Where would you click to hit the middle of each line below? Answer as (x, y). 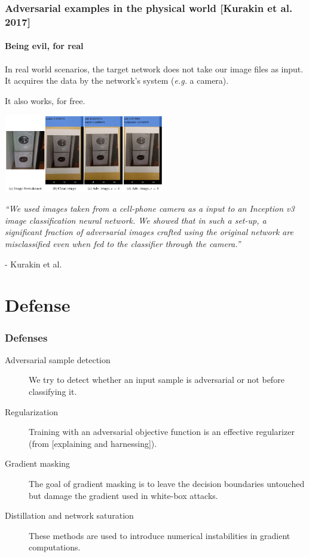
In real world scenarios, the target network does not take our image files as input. (154, 69)
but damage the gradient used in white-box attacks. (123, 495)
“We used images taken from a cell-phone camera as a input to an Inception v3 (150, 209)
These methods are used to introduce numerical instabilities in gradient (160, 535)
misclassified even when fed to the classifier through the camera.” (123, 244)
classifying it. (53, 392)
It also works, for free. (45, 100)
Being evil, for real (44, 46)
